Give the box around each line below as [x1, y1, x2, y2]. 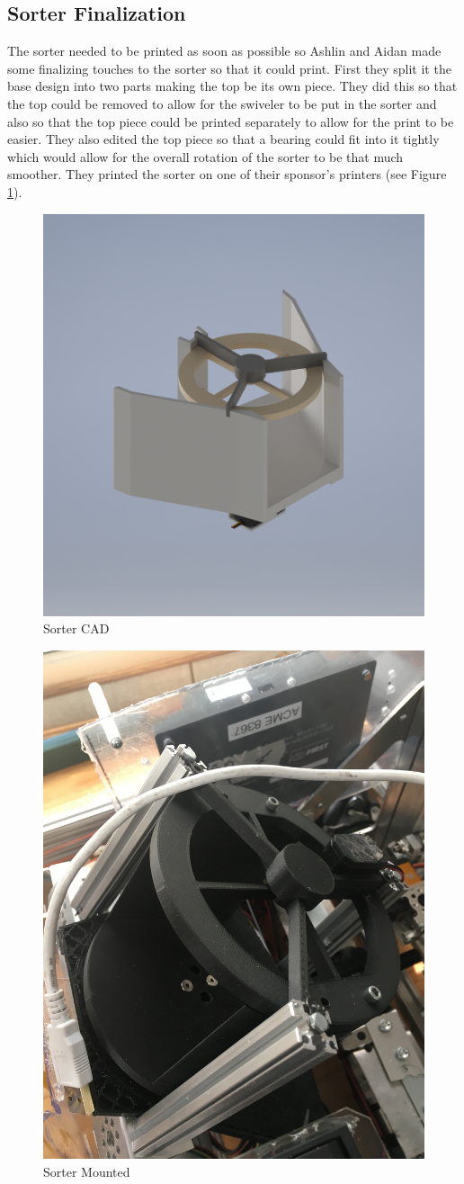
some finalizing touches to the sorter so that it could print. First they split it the [7, 58, 451, 77]
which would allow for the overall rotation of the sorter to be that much [7, 147, 404, 166]
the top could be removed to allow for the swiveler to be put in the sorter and [7, 94, 437, 112]
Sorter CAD [43, 619, 110, 638]
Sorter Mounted [43, 1162, 130, 1180]
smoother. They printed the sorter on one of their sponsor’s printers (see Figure [7, 165, 447, 184]
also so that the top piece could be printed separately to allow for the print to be [7, 112, 454, 130]
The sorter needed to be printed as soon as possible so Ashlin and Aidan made [7, 41, 442, 60]
